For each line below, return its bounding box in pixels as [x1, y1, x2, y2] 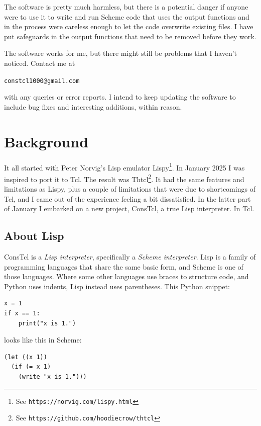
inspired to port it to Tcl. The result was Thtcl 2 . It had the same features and [4, 172, 244, 184]
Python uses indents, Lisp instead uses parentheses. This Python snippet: [4, 281, 230, 291]
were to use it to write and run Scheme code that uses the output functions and [4, 11, 249, 22]
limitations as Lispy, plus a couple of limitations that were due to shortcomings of [4, 184, 255, 194]
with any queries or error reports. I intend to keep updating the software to [4, 92, 236, 102]
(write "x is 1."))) [18, 373, 87, 380]
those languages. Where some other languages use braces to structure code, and [4, 271, 249, 282]
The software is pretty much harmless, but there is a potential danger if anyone [4, 2, 248, 12]
